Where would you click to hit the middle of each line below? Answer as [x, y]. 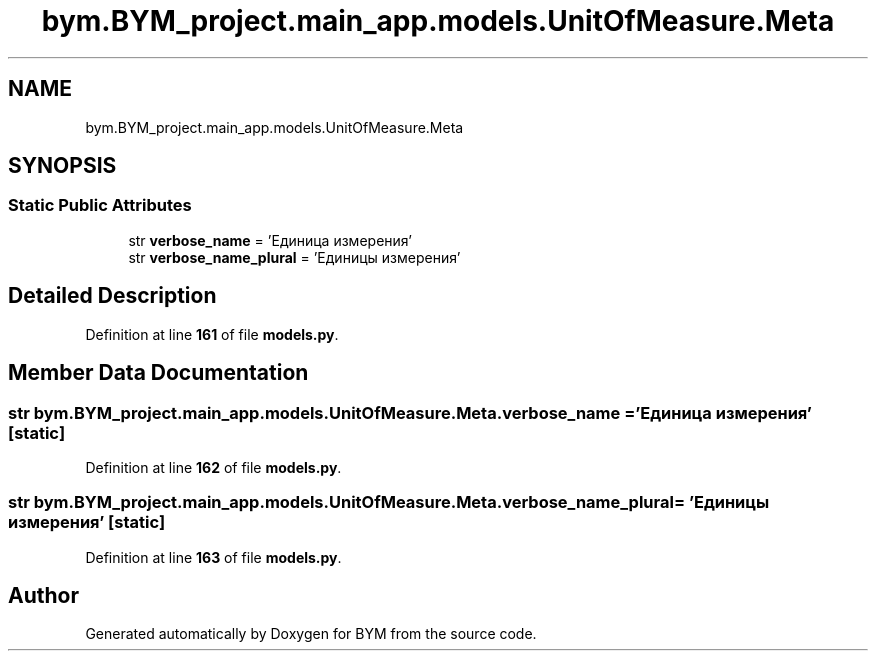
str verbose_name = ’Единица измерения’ [270, 240]
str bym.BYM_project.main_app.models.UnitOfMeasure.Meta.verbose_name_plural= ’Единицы [389, 502]
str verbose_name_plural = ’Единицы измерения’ [294, 257]
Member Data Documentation [158, 373]
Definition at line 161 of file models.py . [212, 334]
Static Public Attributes [100, 205]
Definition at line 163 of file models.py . [213, 557]
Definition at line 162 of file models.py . [213, 467]
